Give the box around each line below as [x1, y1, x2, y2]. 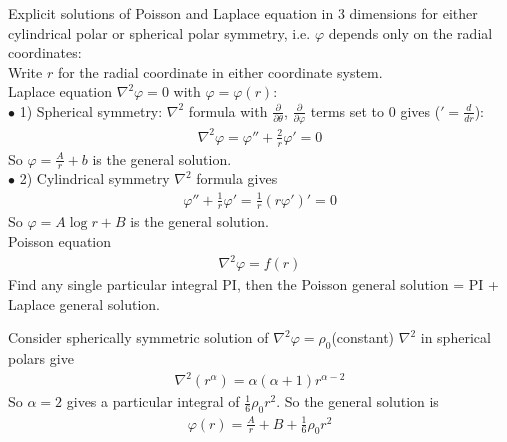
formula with [188, 100, 268, 121]
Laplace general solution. [8, 293, 160, 314]
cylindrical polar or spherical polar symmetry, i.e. [8, 22, 311, 43]
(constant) [331, 327, 395, 348]
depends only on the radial [328, 22, 493, 43]
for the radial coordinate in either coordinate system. [57, 61, 383, 82]
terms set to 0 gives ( [310, 100, 441, 121]
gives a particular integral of [66, 391, 240, 412]
